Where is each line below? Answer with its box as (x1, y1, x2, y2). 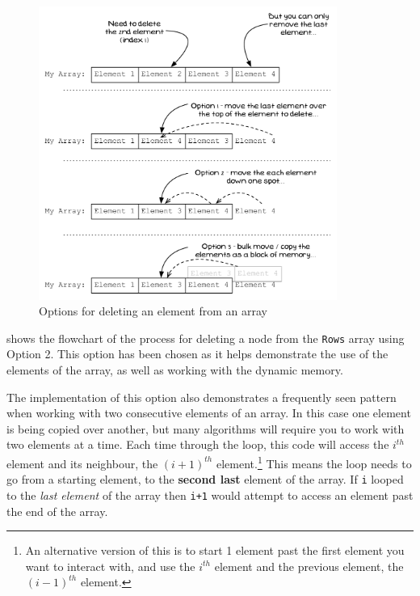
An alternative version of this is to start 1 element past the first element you (25, 542, 405, 559)
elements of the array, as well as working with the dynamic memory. (6, 361, 343, 378)
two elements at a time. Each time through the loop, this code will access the (6, 436, 389, 453)
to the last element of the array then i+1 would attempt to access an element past (6, 486, 414, 503)
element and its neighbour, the (6, 454, 158, 471)
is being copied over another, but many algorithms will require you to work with (6, 420, 405, 437)
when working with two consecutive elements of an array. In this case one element (6, 404, 411, 421)
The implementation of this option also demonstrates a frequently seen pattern (6, 388, 397, 405)
